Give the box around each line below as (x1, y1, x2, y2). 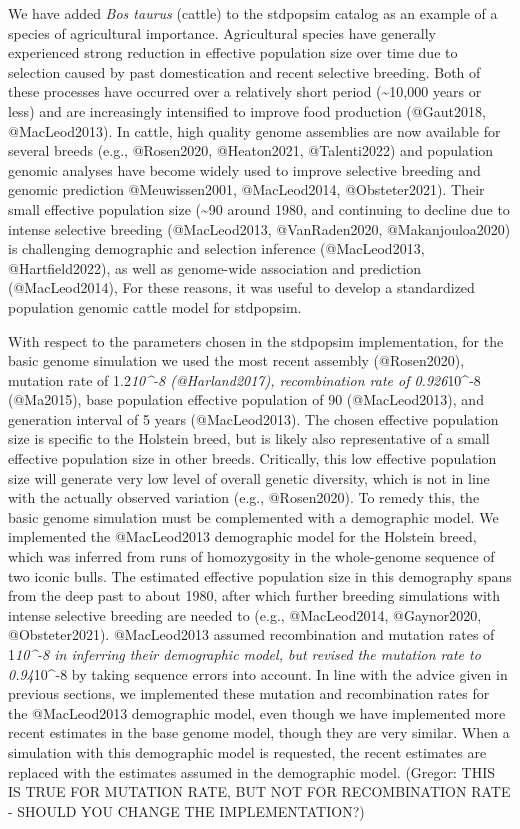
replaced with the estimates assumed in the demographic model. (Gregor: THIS (8, 761, 496, 782)
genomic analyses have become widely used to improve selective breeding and (8, 159, 481, 180)
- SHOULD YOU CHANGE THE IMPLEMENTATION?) (8, 800, 365, 821)
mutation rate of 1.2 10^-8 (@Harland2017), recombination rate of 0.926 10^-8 (8, 369, 481, 390)
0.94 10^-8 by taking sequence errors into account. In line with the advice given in (8, 663, 508, 684)
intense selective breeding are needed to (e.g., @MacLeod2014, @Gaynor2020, (8, 604, 482, 625)
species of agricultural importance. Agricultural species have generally (8, 22, 436, 43)
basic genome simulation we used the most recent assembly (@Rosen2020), (8, 350, 465, 371)
